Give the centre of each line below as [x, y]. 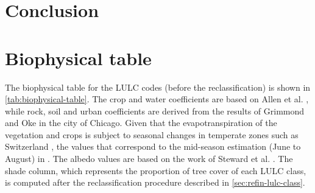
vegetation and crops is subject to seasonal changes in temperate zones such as [152, 134]
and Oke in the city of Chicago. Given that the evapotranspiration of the [141, 123]
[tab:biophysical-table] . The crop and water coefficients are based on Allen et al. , [157, 99]
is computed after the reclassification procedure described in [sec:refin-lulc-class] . [155, 182]
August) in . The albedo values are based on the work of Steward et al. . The [149, 159]
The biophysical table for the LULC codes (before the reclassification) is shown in [158, 87]
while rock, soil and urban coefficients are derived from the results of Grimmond [155, 111]
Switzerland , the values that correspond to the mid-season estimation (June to [153, 146]
